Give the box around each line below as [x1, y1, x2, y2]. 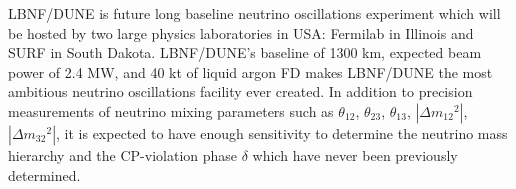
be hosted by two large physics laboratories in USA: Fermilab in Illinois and [8, 22, 474, 43]
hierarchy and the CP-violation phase [8, 144, 238, 165]
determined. [8, 164, 81, 185]
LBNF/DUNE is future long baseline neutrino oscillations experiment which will [8, 3, 501, 23]
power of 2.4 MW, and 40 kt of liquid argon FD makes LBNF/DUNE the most [8, 61, 493, 82]
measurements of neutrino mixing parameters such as [8, 100, 334, 121]
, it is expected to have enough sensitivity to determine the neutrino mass [56, 122, 508, 143]
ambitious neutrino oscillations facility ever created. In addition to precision [8, 81, 473, 102]
